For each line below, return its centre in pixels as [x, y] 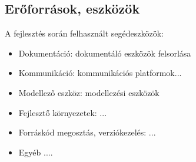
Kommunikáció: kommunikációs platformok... [100, 73]
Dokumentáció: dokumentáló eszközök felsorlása [105, 53]
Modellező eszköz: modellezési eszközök [89, 92]
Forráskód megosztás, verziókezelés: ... [87, 132]
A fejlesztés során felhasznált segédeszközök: [84, 33]
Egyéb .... [36, 152]
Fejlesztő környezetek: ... [63, 112]
